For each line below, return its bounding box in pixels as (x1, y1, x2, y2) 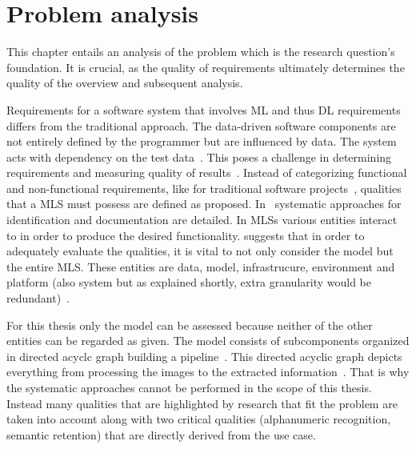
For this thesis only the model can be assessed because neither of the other (6, 316, 373, 333)
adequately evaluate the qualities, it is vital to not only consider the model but (6, 243, 394, 259)
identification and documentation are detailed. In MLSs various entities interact (6, 211, 398, 228)
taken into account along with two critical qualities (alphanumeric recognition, (6, 411, 391, 427)
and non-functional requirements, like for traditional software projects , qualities (6, 179, 402, 196)
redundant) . (6, 290, 70, 307)
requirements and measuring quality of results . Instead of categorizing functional (6, 164, 407, 181)
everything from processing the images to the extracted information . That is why (6, 363, 410, 380)
